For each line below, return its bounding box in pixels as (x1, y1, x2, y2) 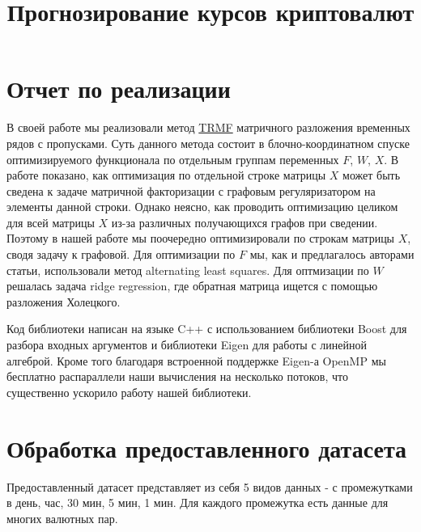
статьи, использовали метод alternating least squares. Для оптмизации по (6, 261, 369, 278)
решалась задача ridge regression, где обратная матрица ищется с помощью (6, 277, 378, 294)
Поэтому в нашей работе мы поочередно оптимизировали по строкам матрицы (6, 230, 395, 247)
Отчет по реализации (6, 72, 231, 105)
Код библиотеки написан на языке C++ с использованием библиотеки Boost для (6, 320, 407, 337)
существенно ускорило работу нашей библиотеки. (6, 383, 252, 400)
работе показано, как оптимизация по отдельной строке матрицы (6, 167, 326, 184)
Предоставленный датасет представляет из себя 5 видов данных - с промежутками (6, 478, 413, 495)
